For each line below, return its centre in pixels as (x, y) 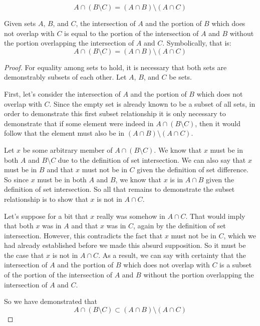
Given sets (20, 23)
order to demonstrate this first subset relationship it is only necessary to (115, 113)
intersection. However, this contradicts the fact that (83, 235)
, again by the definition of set (180, 226)
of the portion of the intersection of (58, 275)
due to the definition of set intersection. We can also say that (152, 159)
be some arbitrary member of (68, 149)
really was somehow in (131, 216)
